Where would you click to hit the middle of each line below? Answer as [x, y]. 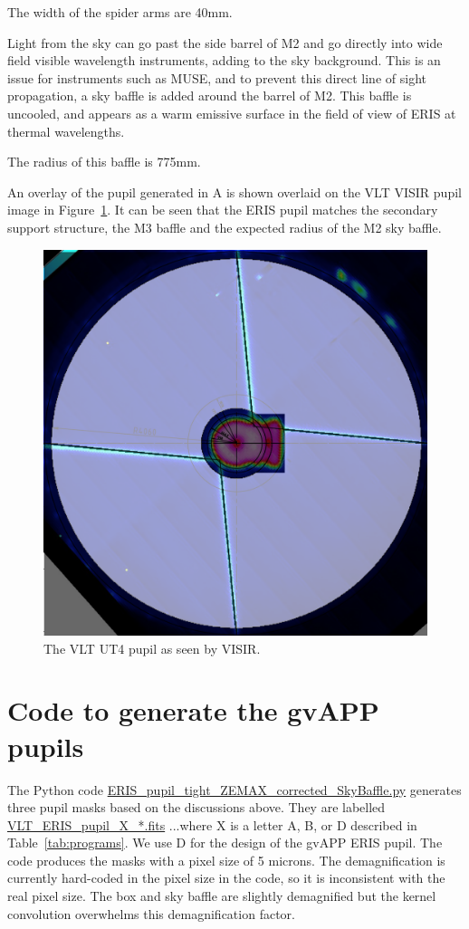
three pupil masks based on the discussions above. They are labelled [196, 807]
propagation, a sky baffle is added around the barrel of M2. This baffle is [210, 96]
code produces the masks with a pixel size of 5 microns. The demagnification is [226, 860]
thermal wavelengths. [66, 131]
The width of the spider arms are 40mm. [120, 12]
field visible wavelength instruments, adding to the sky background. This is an [224, 60]
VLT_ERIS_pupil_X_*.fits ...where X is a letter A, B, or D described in [212, 824]
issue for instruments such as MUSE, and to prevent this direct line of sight [217, 77]
